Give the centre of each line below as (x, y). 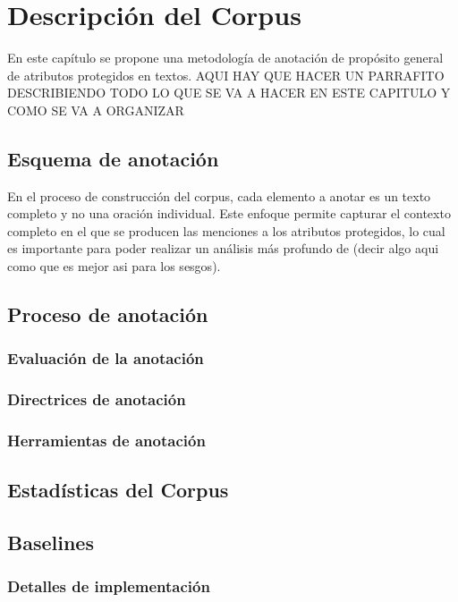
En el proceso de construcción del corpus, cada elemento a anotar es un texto (219, 195)
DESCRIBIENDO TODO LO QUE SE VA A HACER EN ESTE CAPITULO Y (229, 93)
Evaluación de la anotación (106, 358)
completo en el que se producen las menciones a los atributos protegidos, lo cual (226, 230)
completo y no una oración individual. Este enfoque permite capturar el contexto (229, 213)
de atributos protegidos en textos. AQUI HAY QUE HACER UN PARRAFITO (226, 75)
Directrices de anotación (97, 399)
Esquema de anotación (113, 158)
